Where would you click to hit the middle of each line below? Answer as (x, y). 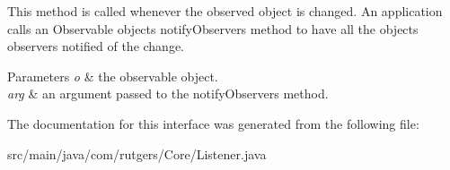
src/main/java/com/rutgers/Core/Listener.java (137, 153)
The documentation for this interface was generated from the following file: (213, 123)
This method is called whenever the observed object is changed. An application (225, 11)
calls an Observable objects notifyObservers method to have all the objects (213, 28)
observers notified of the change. (96, 46)
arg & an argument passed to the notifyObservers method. (168, 93)
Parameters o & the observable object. (113, 76)
